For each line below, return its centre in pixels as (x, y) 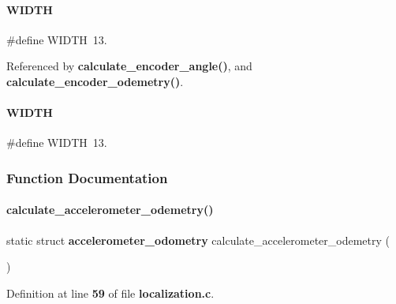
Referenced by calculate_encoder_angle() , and (129, 66)
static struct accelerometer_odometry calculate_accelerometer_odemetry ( (198, 240)
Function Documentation (87, 177)
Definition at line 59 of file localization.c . (110, 293)
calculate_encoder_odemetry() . (95, 81)
